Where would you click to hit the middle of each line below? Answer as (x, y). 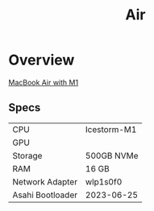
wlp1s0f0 (104, 181)
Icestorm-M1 (111, 129)
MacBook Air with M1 (44, 82)
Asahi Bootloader (45, 195)
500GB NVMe (112, 155)
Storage (27, 155)
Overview (42, 60)
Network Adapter (45, 181)
